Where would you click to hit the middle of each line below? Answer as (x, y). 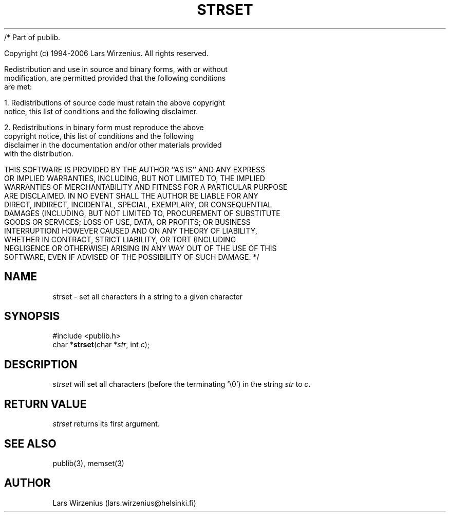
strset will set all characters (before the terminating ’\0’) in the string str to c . (182, 384)
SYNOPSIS (32, 316)
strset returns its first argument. (106, 424)
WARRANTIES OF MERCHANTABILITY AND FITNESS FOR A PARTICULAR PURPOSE (146, 187)
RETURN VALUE (45, 404)
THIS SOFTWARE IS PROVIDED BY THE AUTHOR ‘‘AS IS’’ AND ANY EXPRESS (135, 169)
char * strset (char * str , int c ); (101, 345)
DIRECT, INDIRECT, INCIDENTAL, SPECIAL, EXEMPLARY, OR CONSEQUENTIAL (138, 204)
